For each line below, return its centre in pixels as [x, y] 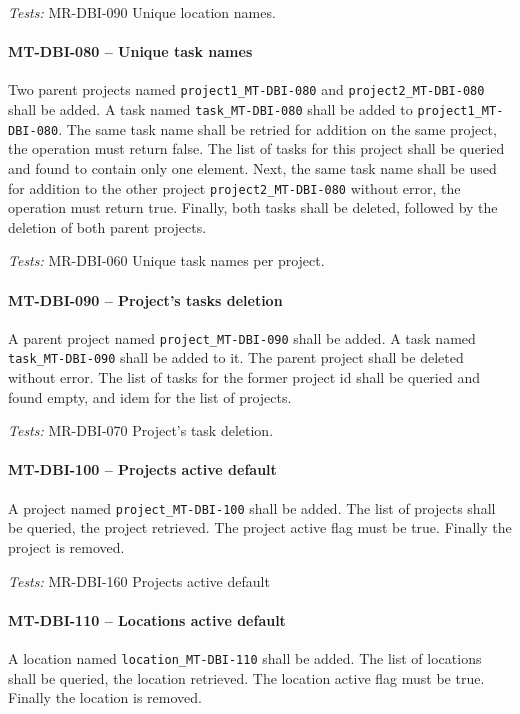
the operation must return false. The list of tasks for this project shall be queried [256, 148]
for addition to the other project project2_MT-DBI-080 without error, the [234, 187]
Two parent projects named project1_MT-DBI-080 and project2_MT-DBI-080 [246, 89]
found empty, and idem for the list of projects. [150, 396]
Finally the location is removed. [105, 697]
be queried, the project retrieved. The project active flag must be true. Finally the [260, 527]
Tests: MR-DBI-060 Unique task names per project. [166, 260]
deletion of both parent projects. [107, 226]
